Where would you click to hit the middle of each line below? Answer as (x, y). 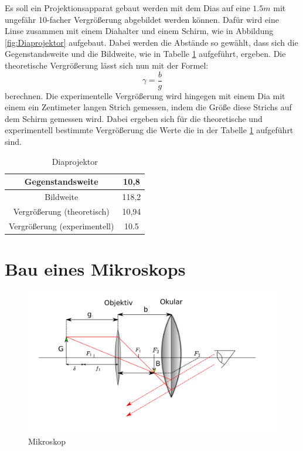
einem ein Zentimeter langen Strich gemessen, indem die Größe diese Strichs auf (148, 107)
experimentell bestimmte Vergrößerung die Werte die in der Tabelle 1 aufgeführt (149, 130)
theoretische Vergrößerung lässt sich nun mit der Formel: (107, 65)
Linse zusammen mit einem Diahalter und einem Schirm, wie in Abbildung (139, 31)
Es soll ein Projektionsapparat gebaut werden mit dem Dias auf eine (127, 8)
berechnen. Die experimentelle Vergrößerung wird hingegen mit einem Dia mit (145, 95)
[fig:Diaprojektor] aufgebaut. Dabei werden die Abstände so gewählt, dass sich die (151, 42)
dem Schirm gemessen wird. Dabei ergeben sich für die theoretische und (134, 118)
